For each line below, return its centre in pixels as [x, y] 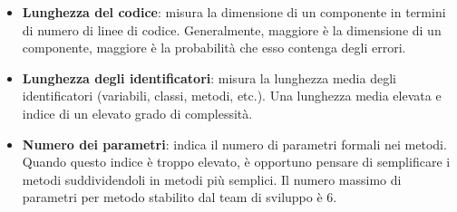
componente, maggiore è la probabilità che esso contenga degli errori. [214, 48]
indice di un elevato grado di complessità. [137, 113]
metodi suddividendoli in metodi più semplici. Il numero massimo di [212, 179]
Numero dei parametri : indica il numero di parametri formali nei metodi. [234, 144]
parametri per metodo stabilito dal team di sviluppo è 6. [180, 197]
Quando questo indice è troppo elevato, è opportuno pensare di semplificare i [236, 162]
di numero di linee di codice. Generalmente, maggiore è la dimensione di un [232, 29]
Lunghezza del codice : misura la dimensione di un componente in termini [234, 12]
